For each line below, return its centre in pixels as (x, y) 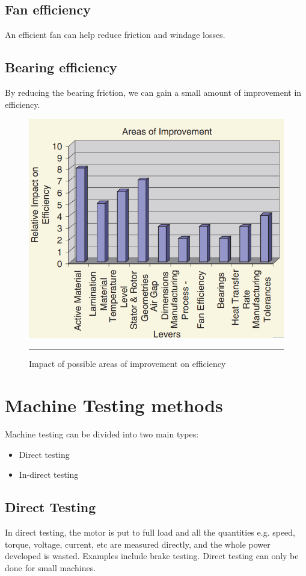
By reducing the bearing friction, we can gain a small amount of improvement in (153, 92)
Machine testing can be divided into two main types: (102, 434)
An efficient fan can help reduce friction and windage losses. (115, 35)
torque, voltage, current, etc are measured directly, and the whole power (138, 544)
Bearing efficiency (61, 67)
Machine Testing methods (114, 405)
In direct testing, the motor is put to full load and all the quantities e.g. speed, (150, 532)
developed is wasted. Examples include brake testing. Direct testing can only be (152, 556)
